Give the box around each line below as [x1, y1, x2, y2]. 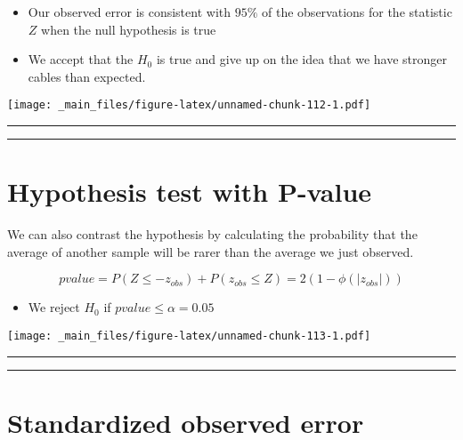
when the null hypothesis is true [41, 20, 216, 38]
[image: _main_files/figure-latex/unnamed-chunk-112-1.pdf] [7, 99, 371, 112]
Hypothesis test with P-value [7, 173, 372, 210]
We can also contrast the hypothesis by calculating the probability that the [7, 225, 418, 244]
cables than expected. [28, 67, 146, 85]
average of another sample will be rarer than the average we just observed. [7, 242, 414, 260]
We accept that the [28, 50, 134, 68]
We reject [28, 298, 80, 316]
